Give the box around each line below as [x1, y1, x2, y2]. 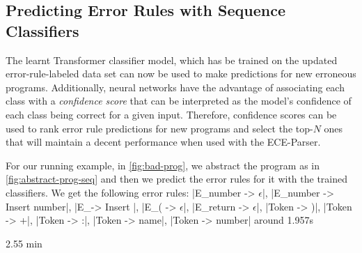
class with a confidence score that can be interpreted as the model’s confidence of [6, 93, 352, 108]
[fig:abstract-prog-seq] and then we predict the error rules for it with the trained [6, 171, 347, 186]
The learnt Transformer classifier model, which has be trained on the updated [6, 52, 338, 67]
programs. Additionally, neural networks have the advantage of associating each [6, 79, 345, 94]
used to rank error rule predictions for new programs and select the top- [6, 121, 313, 135]
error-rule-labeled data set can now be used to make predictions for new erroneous [6, 66, 356, 81]
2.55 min [6, 236, 42, 250]
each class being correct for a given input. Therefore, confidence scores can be [6, 107, 337, 121]
